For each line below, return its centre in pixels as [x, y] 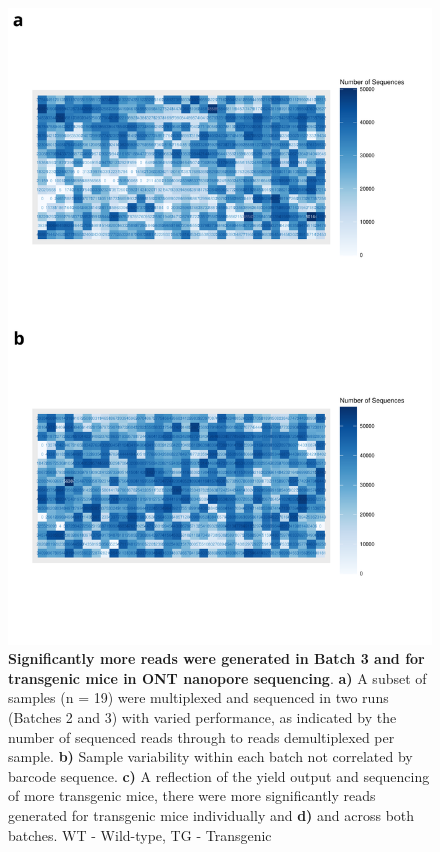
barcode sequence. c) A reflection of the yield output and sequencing [219, 775]
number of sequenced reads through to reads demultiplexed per [201, 736]
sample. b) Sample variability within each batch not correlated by [210, 756]
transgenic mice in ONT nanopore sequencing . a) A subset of [217, 677]
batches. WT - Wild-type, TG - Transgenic [140, 834]
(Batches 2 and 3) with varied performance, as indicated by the [202, 716]
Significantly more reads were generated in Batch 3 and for [216, 658]
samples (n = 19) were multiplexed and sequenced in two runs [198, 697]
